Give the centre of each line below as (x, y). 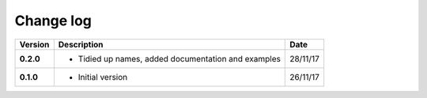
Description (81, 44)
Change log (53, 21)
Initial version (103, 77)
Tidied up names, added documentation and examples (179, 58)
